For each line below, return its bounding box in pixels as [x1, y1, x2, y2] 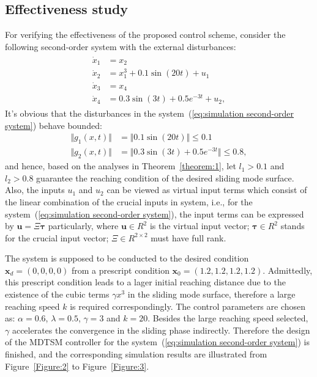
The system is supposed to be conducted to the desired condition [5, 252, 249, 265]
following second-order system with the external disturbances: [5, 40, 236, 53]
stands [280, 219, 305, 232]
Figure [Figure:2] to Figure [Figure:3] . [5, 359, 149, 372]
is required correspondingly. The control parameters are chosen [70, 299, 306, 312]
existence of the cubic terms [5, 288, 110, 301]
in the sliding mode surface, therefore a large [127, 288, 296, 301]
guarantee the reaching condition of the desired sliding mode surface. [36, 171, 294, 184]
